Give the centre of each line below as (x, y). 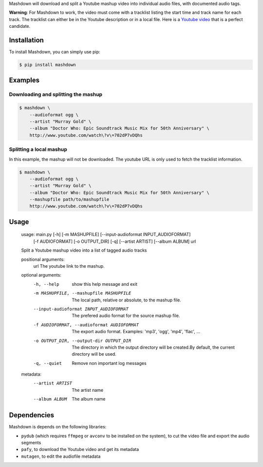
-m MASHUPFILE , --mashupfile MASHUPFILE (82, 293)
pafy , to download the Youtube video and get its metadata (80, 449)
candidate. (20, 26)
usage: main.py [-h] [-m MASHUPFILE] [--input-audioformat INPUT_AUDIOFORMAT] (106, 234)
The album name (89, 399)
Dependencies (32, 415)
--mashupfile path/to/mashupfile (69, 200)
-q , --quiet (47, 363)
